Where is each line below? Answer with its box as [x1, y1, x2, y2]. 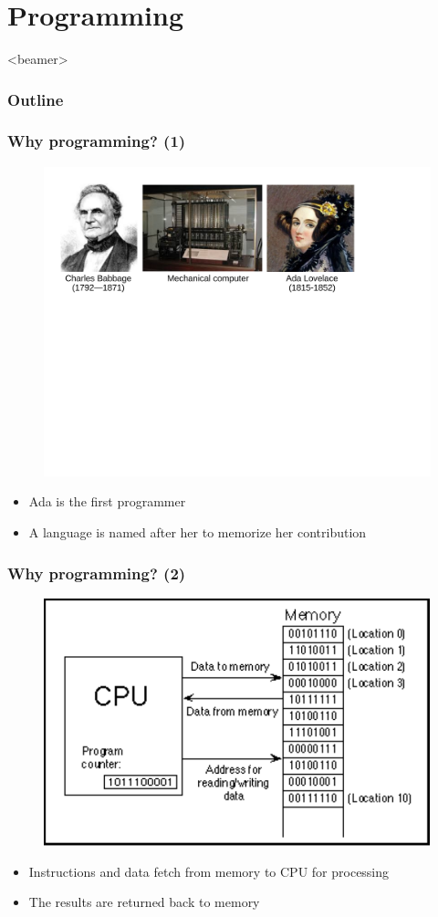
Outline [7, 88, 64, 110]
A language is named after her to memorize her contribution [28, 523, 367, 542]
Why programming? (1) [7, 130, 186, 152]
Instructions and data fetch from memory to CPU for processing [28, 861, 390, 881]
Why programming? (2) [7, 561, 186, 584]
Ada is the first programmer [28, 492, 186, 511]
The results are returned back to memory [28, 892, 260, 912]
